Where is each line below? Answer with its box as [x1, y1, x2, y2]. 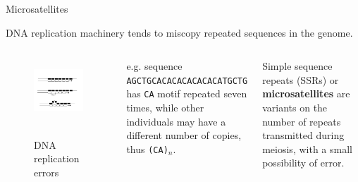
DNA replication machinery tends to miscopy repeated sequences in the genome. [6, 25, 353, 40]
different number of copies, [126, 128, 242, 142]
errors [34, 164, 59, 179]
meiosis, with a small [262, 141, 352, 156]
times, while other [126, 100, 204, 115]
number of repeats [262, 114, 341, 128]
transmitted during [262, 128, 345, 142]
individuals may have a [126, 114, 226, 128]
